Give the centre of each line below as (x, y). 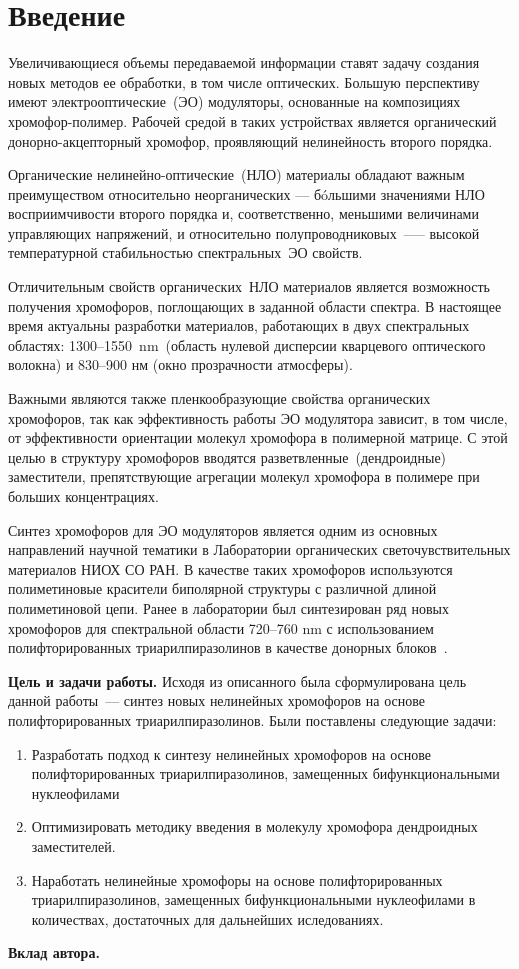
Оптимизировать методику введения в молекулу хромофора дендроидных (254, 826)
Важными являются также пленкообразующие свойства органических (219, 398)
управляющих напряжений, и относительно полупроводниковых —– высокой (244, 232)
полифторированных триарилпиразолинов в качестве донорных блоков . (228, 647)
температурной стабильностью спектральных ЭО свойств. (185, 252)
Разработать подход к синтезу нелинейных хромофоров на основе (231, 753)
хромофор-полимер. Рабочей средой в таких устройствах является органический (252, 120)
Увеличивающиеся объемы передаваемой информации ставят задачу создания (244, 62)
